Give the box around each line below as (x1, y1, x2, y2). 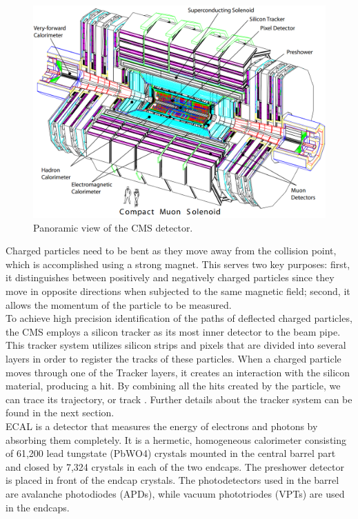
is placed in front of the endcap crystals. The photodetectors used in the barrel (6, 473, 339, 487)
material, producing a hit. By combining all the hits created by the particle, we (6, 378, 341, 393)
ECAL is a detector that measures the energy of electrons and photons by (6, 418, 318, 433)
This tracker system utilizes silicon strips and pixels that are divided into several (6, 338, 346, 352)
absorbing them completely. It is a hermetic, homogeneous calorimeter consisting (6, 432, 347, 447)
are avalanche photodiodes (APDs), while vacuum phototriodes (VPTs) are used (6, 486, 345, 500)
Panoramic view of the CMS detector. (33, 220, 193, 234)
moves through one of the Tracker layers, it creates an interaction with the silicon (6, 365, 350, 379)
